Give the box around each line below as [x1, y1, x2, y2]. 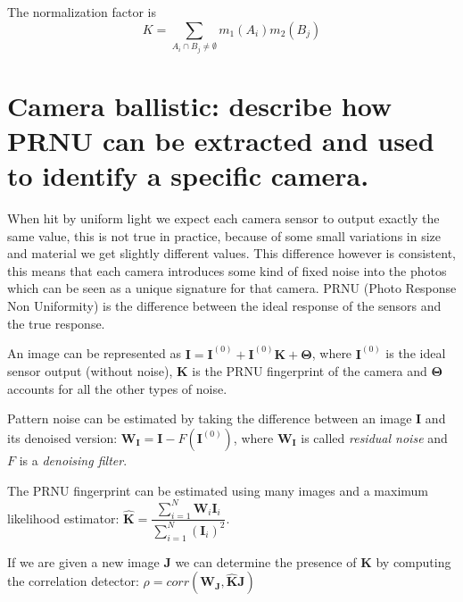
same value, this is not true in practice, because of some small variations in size [7, 226, 441, 245]
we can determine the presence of [175, 552, 357, 571]
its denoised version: [7, 429, 118, 447]
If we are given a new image [7, 552, 160, 571]
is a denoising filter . [19, 451, 128, 470]
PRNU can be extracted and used [7, 121, 434, 158]
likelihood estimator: [7, 508, 120, 527]
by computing [376, 552, 451, 571]
